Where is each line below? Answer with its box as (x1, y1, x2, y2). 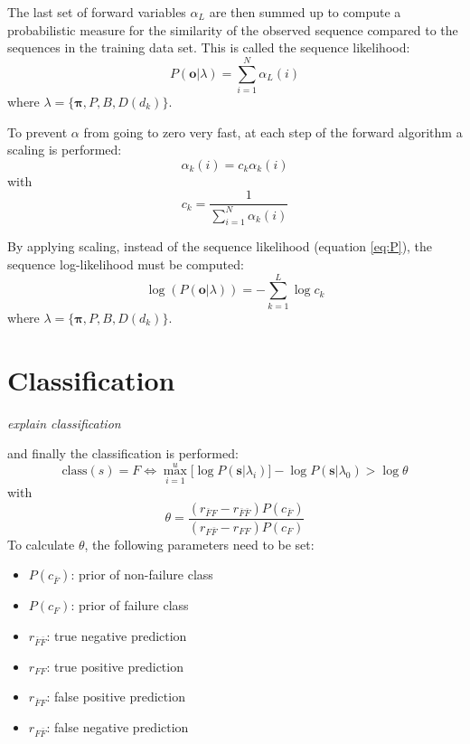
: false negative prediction (46, 717, 189, 736)
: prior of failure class (70, 596, 189, 615)
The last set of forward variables (7, 3, 186, 21)
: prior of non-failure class (70, 565, 213, 584)
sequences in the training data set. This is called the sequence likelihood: (7, 38, 410, 57)
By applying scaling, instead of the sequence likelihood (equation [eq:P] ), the (7, 237, 433, 256)
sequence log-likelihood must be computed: (7, 255, 244, 274)
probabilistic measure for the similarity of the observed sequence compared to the (7, 20, 458, 39)
